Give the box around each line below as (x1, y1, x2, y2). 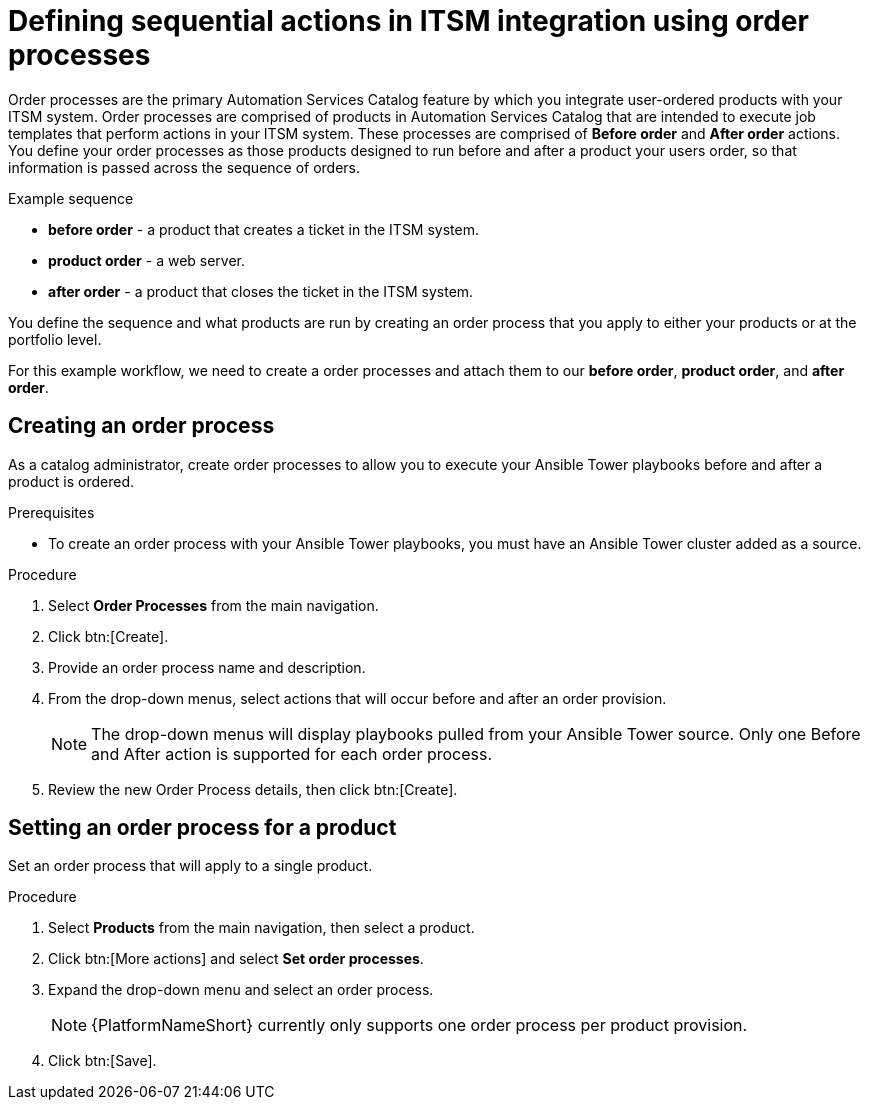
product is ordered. (8, 472, 135, 490)
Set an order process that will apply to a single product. (8, 857, 373, 875)
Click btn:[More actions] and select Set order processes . (48, 950, 424, 968)
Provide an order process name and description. (48, 658, 366, 676)
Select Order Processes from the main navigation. (48, 596, 379, 614)
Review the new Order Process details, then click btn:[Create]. (48, 780, 458, 798)
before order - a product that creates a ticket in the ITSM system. (48, 220, 479, 238)
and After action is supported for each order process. (91, 743, 493, 764)
